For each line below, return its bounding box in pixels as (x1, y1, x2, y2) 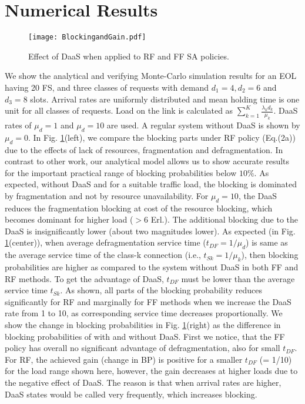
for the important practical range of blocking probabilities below (5, 166, 237, 178)
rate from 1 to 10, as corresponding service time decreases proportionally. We (5, 307, 283, 319)
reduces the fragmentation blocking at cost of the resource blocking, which (5, 201, 273, 214)
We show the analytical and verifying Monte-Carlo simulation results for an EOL (5, 69, 297, 82)
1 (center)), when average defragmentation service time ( (5, 236, 206, 249)
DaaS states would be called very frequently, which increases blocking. (5, 388, 257, 400)
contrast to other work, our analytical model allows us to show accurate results (5, 155, 290, 167)
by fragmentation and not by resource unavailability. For (5, 189, 209, 201)
